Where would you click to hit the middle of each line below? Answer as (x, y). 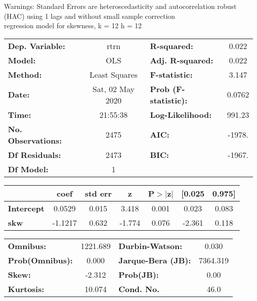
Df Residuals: (35, 154)
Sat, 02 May (114, 89)
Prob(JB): (139, 274)
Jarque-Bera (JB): (155, 260)
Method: (25, 74)
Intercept (26, 208)
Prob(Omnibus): (41, 260)
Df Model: (28, 169)
